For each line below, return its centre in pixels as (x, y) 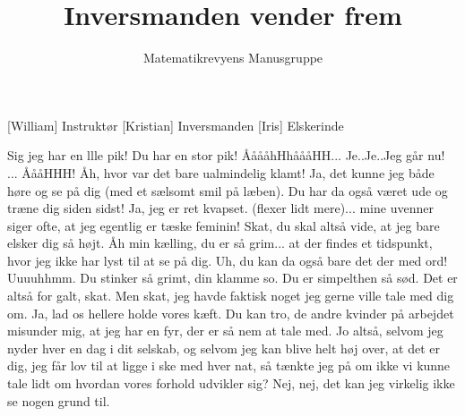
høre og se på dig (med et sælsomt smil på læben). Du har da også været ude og (228, 190)
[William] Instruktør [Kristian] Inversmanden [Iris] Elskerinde (176, 125)
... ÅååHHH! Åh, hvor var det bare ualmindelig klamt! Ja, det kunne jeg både (221, 172)
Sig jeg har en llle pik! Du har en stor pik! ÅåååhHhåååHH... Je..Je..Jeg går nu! (226, 155)
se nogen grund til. (59, 400)
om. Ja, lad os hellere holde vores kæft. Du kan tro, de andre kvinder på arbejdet (231, 313)
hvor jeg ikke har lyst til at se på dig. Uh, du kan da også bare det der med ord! (228, 260)
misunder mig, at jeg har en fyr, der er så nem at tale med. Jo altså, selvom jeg (225, 331)
